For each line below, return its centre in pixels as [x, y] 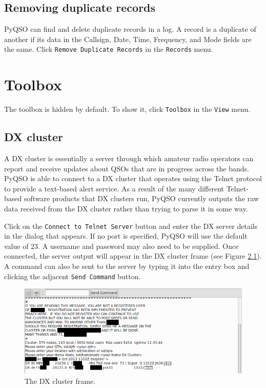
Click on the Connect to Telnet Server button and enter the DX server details [131, 226]
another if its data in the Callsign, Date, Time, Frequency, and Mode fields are [128, 39]
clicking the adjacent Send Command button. [73, 276]
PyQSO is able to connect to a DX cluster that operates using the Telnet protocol [133, 178]
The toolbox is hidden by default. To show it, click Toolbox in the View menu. [127, 109]
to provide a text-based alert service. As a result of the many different [114, 188]
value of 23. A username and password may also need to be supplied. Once [121, 246]
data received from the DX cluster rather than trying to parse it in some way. [126, 208]
